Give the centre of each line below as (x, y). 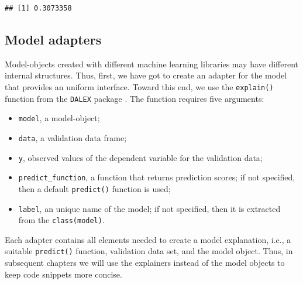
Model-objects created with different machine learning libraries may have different (152, 64)
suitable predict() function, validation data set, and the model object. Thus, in (149, 251)
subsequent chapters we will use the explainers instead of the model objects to (145, 263)
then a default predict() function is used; (94, 188)
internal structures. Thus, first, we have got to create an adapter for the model (146, 75)
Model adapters (53, 39)
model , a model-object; (59, 118)
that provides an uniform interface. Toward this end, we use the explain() (139, 86)
